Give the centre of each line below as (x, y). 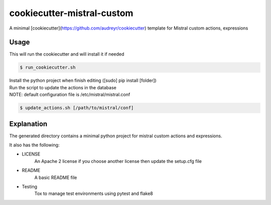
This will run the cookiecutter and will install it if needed (67, 54)
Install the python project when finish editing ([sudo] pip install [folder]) (83, 81)
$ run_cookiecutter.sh (48, 67)
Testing (30, 187)
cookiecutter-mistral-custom (71, 13)
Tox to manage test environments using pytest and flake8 (94, 193)
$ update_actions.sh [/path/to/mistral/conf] (77, 108)
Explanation (28, 124)
